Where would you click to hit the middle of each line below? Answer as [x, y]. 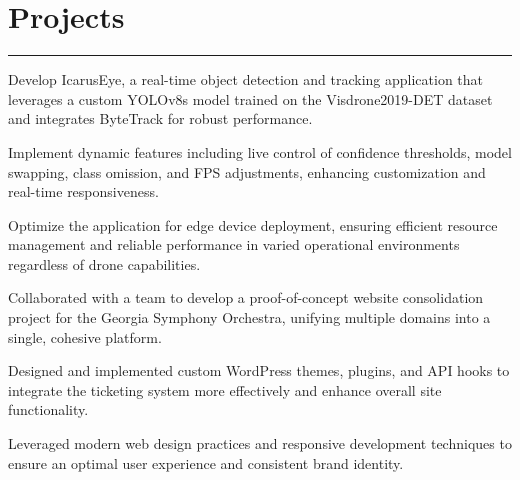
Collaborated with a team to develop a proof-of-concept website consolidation [246, 297]
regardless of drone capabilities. [104, 263]
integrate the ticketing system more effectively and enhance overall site [225, 389]
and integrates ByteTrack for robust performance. [160, 118]
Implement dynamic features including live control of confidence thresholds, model [260, 151]
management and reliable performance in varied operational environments [234, 244]
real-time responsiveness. [83, 191]
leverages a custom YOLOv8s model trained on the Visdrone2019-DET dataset [250, 98]
